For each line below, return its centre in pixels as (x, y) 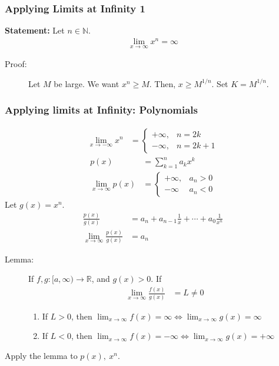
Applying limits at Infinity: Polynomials (102, 110)
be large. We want (87, 83)
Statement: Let (35, 30)
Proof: (16, 64)
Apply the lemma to (41, 355)
